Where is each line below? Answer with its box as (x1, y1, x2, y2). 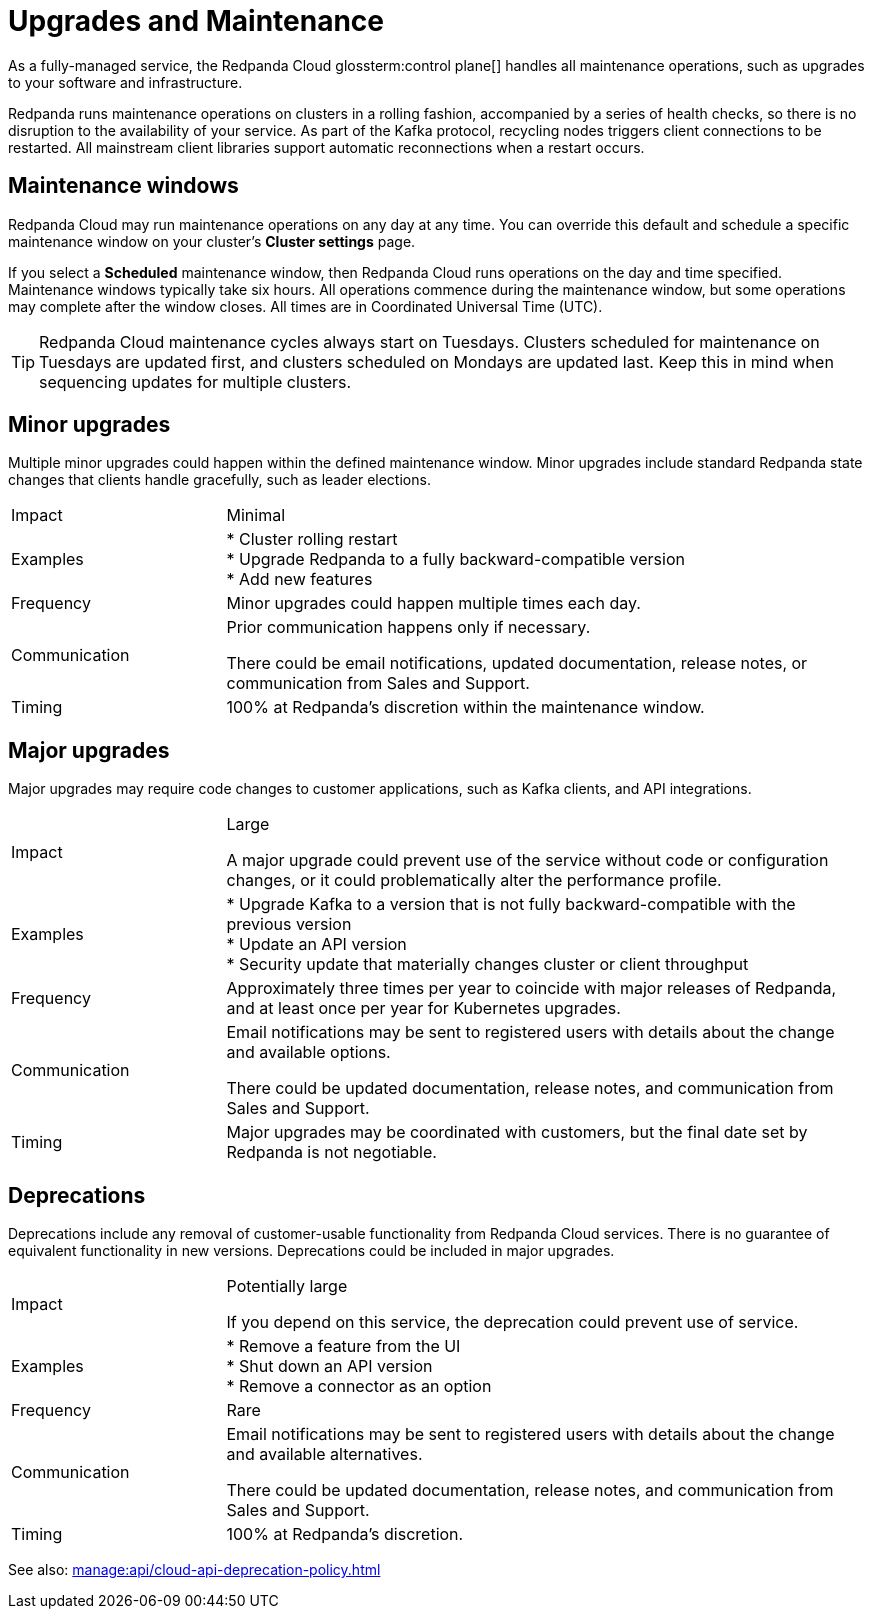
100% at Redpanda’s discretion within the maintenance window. (226, 697, 705, 718)
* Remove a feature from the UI (226, 1336, 461, 1357)
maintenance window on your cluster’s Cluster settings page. (8, 232, 416, 250)
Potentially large (226, 1276, 348, 1297)
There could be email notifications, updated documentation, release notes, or (226, 653, 808, 674)
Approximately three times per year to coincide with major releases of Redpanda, (226, 978, 837, 999)
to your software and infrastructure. (8, 73, 243, 91)
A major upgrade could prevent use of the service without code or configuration (226, 850, 829, 871)
